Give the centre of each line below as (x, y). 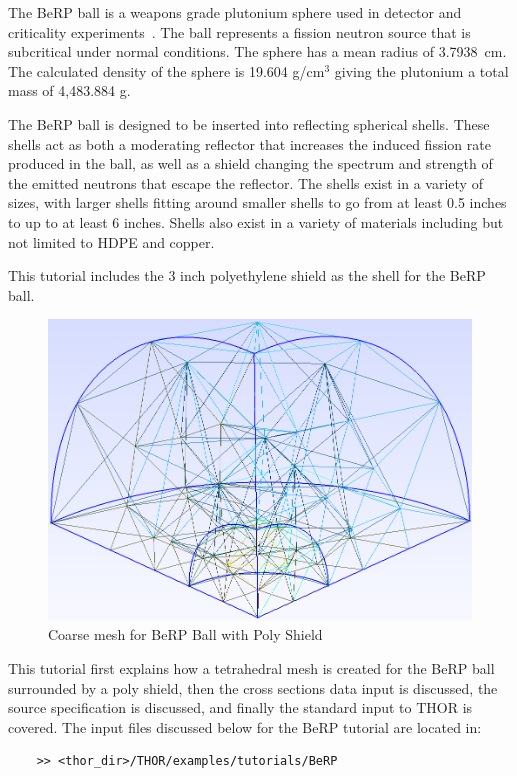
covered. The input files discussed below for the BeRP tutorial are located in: (245, 726)
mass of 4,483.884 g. (69, 90)
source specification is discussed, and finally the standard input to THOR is (240, 707)
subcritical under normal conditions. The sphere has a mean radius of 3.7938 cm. (257, 51)
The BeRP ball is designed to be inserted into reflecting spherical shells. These (249, 123)
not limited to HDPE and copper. (111, 241)
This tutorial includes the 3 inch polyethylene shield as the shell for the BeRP (247, 275)
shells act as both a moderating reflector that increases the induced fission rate (249, 143)
